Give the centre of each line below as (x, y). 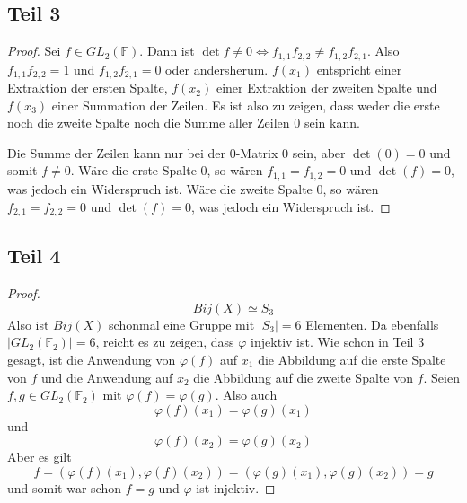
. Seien (441, 377)
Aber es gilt (40, 457)
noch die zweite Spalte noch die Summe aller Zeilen (149, 123)
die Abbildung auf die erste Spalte (352, 359)
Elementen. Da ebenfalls (372, 324)
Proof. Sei (34, 51)
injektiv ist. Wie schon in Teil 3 (338, 342)
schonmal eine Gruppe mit (182, 324)
